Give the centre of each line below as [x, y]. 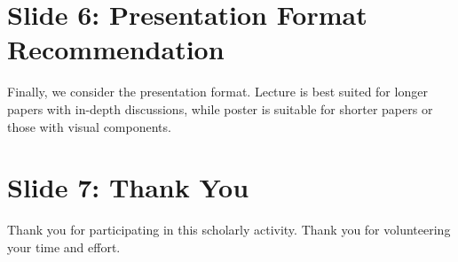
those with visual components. [89, 126]
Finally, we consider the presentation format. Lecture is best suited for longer [217, 92]
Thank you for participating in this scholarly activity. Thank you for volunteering [229, 230]
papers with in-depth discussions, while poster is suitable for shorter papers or [220, 108]
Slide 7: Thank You [128, 187]
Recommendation [116, 49]
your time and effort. [64, 247]
